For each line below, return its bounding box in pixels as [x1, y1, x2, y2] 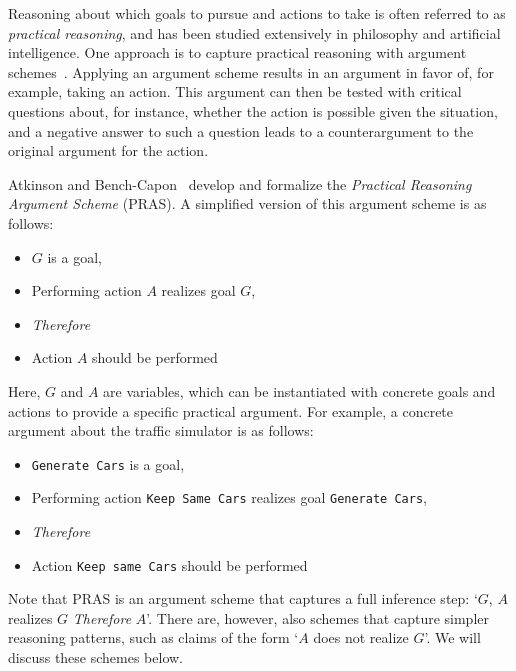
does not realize [313, 627, 409, 648]
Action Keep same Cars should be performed [31, 554, 308, 575]
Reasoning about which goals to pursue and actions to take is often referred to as [8, 3, 506, 23]
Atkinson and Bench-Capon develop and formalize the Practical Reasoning [8, 173, 472, 194]
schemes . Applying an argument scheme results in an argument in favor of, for [8, 61, 494, 82]
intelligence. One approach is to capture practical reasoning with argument [8, 42, 467, 63]
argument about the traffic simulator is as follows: [8, 420, 314, 441]
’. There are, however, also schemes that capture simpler [146, 607, 489, 628]
